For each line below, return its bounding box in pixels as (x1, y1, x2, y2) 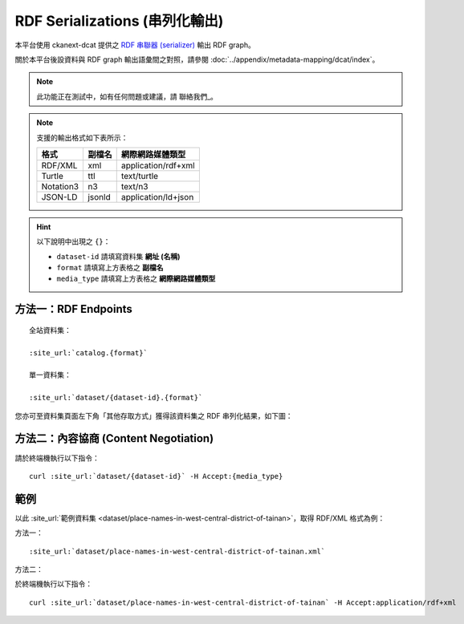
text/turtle (120, 170, 159, 181)
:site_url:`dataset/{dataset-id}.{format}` (29, 393, 203, 403)
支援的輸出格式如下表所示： (36, 132, 128, 142)
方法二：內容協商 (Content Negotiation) (14, 432, 214, 445)
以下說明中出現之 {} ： (36, 237, 111, 246)
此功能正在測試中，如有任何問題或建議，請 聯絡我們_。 (36, 91, 218, 101)
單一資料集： (29, 371, 71, 380)
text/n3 (120, 180, 149, 192)
